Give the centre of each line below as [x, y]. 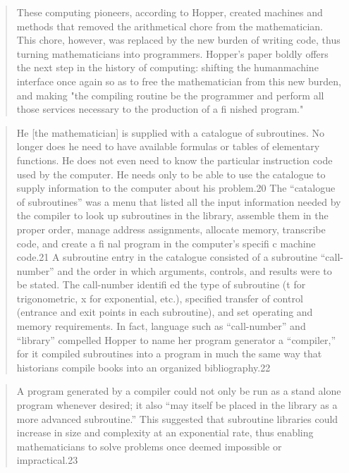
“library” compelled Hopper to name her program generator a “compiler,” [176, 339]
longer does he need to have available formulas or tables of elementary [168, 146]
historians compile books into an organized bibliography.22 [143, 367]
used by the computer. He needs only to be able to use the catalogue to [171, 174]
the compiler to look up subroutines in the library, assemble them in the [172, 215]
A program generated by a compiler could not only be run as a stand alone [179, 391]
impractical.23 [47, 460]
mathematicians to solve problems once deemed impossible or [149, 446]
